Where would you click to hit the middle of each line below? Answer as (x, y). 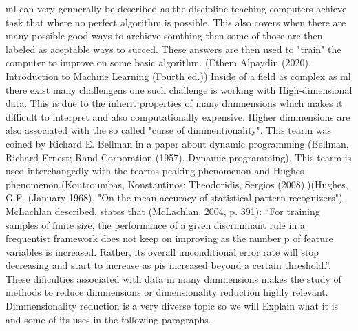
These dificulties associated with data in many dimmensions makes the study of (173, 278)
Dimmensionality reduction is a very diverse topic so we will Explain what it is (172, 306)
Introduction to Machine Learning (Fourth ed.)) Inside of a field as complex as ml (178, 76)
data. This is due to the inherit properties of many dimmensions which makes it (174, 103)
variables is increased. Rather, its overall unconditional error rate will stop (162, 251)
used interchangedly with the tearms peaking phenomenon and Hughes (155, 171)
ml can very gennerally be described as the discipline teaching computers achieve (176, 8)
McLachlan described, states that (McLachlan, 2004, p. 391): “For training (163, 211)
